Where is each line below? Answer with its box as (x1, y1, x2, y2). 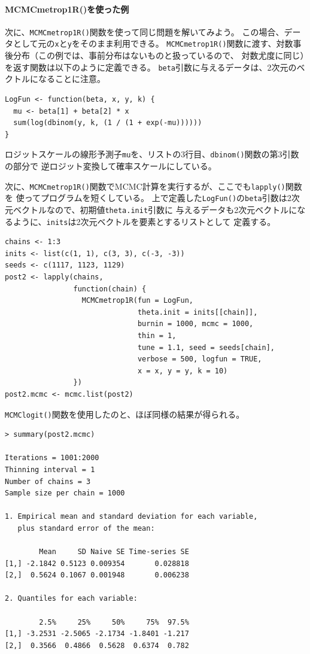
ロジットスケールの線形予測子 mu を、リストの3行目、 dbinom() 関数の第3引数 (5, 148, 299, 160)
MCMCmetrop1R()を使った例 (5, 2, 129, 15)
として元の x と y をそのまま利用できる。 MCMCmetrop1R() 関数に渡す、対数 (13, 37, 293, 50)
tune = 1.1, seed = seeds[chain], (137, 343, 275, 352)
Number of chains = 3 (5, 477, 91, 486)
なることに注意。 (38, 72, 105, 85)
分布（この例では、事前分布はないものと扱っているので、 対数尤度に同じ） (13, 49, 305, 62)
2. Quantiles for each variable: (5, 594, 138, 603)
